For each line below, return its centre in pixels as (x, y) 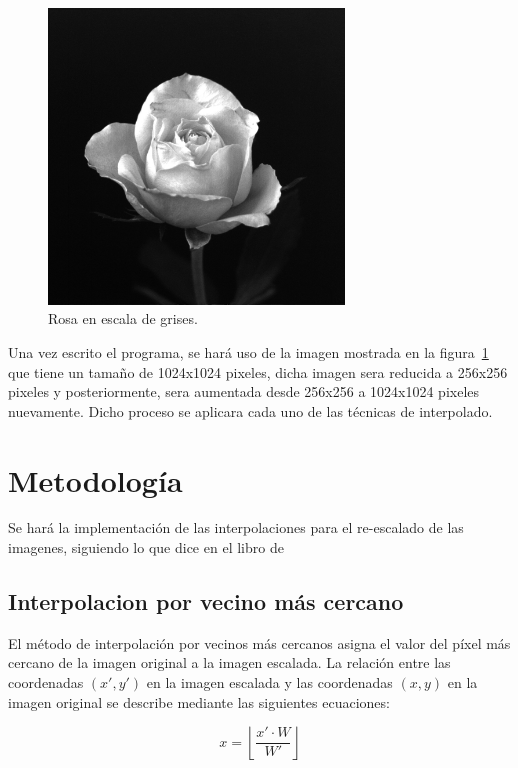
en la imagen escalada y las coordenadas (269, 682)
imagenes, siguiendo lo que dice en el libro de (146, 547)
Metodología (95, 479)
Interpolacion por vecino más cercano (206, 601)
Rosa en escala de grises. (123, 318)
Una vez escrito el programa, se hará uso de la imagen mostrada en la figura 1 (248, 351)
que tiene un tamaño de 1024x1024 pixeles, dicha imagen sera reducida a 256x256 (258, 371)
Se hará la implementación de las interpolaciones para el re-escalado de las (236, 527)
